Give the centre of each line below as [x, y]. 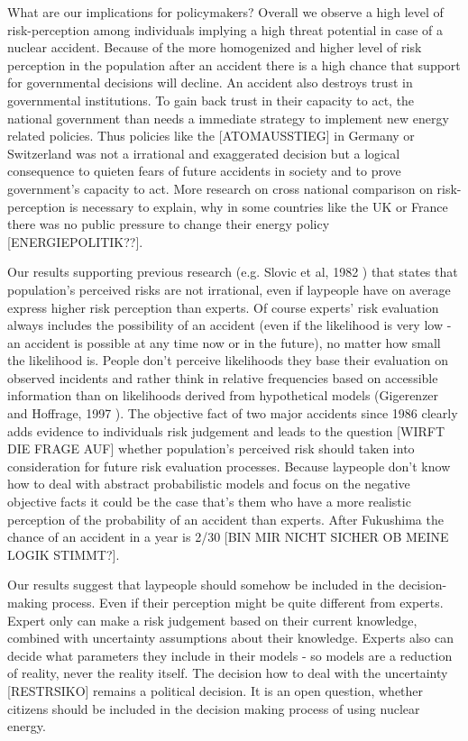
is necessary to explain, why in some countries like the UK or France [258, 206]
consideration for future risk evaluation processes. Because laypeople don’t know [229, 466]
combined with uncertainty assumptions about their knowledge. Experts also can [230, 638]
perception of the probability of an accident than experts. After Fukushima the [225, 519]
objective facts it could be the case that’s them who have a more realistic [209, 502]
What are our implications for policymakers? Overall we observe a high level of [225, 12]
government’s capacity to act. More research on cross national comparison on [220, 188]
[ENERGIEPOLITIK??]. [75, 241]
